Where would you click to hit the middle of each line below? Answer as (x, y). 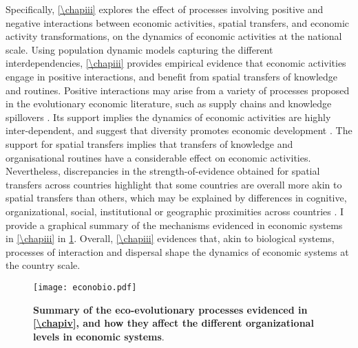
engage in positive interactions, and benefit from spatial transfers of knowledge (172, 76)
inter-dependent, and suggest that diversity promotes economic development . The (179, 130)
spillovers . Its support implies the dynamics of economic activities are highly (168, 117)
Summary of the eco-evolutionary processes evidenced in (170, 309)
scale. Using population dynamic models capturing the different (139, 49)
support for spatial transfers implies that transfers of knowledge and (149, 143)
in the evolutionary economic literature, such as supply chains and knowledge (169, 104)
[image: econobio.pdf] (85, 287)
